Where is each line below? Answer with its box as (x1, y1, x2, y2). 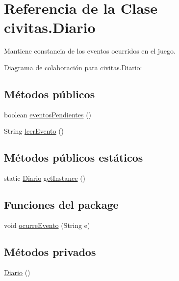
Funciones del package (4, 197, 119, 212)
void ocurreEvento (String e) (4, 220, 90, 230)
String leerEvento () (4, 126, 64, 136)
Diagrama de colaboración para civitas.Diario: (4, 62, 142, 72)
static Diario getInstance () (4, 173, 86, 183)
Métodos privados (4, 244, 96, 259)
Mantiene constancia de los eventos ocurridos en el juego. (4, 46, 176, 56)
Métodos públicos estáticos (4, 150, 143, 165)
